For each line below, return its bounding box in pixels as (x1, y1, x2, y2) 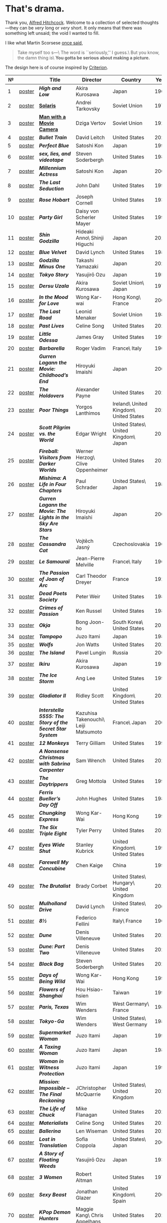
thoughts (140, 19, 159, 25)
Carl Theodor (76, 572, 107, 579)
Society (39, 596, 58, 603)
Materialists (39, 1119, 69, 1126)
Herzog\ (76, 454, 95, 461)
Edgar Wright (76, 430, 107, 437)
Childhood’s (39, 371, 69, 378)
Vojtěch (76, 537, 94, 544)
